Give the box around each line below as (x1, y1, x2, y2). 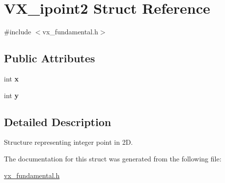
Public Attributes (4, 51, 95, 66)
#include (4, 26, 31, 37)
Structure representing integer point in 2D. (4, 137, 133, 147)
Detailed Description (4, 114, 112, 129)
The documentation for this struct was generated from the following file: (4, 153, 222, 163)
